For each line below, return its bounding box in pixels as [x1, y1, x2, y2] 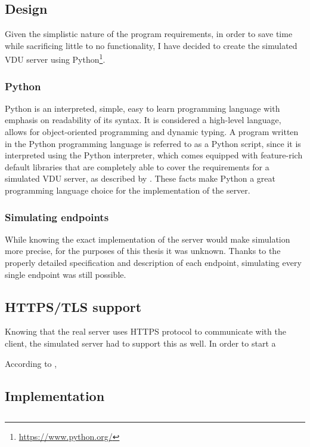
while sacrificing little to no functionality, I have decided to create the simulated [5, 39, 297, 51]
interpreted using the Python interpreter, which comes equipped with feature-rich [5, 149, 303, 161]
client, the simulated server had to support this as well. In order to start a [5, 337, 276, 349]
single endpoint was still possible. [5, 268, 126, 280]
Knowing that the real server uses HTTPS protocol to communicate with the [5, 325, 286, 338]
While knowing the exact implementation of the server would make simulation [5, 232, 290, 245]
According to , [5, 357, 57, 369]
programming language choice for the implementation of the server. [5, 184, 250, 197]
